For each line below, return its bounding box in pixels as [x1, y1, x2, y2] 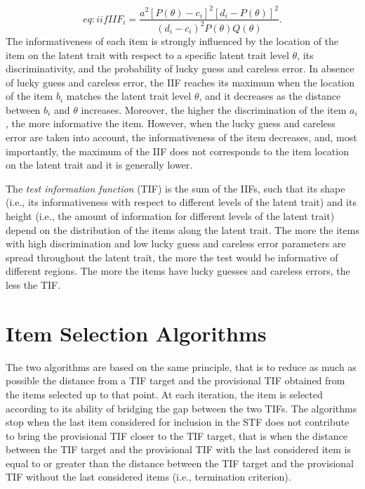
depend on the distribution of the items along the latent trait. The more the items [6, 222, 359, 237]
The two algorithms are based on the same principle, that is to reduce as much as [6, 359, 357, 374]
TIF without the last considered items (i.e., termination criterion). [6, 469, 291, 484]
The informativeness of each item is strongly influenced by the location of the [6, 33, 339, 48]
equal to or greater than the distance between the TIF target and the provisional [6, 455, 354, 470]
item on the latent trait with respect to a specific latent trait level [6, 47, 289, 62]
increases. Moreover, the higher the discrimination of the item [81, 102, 347, 117]
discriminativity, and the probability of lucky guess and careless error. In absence [6, 61, 354, 76]
